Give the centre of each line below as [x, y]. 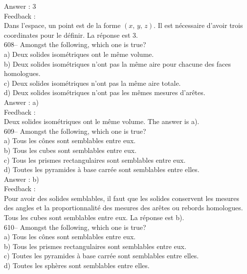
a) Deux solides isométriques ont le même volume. [79, 54]
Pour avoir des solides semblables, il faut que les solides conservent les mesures [122, 198]
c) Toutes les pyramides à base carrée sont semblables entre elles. [101, 256]
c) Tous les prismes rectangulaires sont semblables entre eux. [95, 160]
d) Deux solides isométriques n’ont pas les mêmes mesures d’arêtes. [105, 92]
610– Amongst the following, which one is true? [75, 227]
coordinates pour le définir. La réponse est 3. [71, 35]
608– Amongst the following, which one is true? [75, 44]
